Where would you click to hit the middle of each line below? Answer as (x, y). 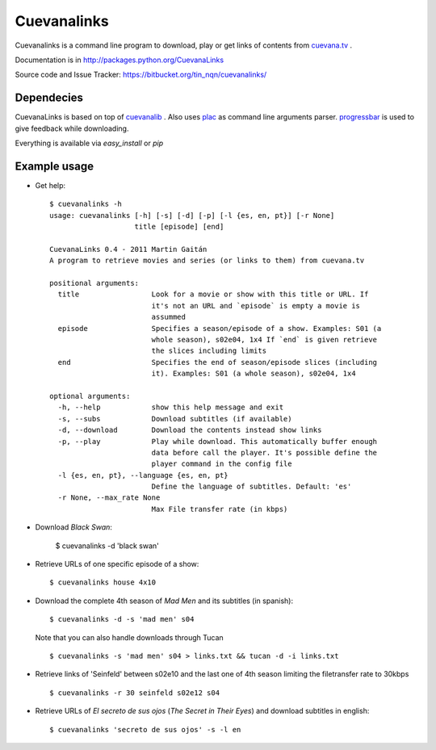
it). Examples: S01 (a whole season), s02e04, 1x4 (254, 374)
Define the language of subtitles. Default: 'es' (252, 487)
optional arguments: (90, 396)
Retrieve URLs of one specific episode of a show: (117, 564)
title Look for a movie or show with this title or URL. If (213, 294)
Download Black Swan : (74, 527)
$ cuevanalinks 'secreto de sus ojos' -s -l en (145, 729)
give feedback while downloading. (72, 128)
